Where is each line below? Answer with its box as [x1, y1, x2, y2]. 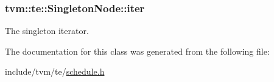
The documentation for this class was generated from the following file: [5, 44, 270, 57]
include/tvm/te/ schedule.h [5, 65, 105, 78]
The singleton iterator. [5, 24, 89, 37]
